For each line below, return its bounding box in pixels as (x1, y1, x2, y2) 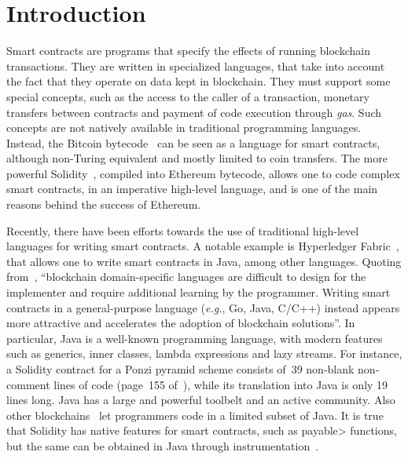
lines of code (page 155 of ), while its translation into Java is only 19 (53, 376, 388, 392)
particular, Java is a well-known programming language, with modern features (6, 330, 383, 346)
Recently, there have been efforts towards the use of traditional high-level (6, 222, 359, 239)
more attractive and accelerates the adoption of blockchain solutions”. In (6, 315, 355, 331)
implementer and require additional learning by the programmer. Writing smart (6, 284, 391, 301)
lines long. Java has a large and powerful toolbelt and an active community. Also (6, 392, 395, 408)
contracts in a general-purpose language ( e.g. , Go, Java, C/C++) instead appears (6, 299, 400, 315)
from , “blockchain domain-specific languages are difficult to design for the (6, 268, 366, 285)
